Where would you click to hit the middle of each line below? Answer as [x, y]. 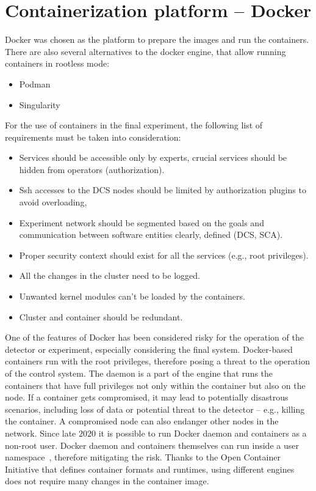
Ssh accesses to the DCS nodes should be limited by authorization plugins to [163, 190]
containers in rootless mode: [57, 63]
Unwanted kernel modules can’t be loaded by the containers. [132, 296]
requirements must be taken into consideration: [93, 137]
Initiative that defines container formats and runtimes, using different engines [150, 469]
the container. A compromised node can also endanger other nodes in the [142, 421]
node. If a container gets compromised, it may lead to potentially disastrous [147, 397]
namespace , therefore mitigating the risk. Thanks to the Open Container [143, 457]
